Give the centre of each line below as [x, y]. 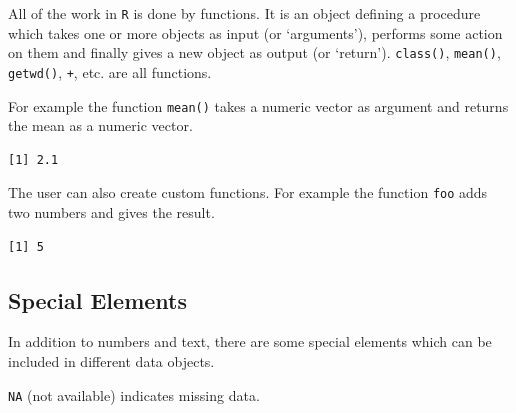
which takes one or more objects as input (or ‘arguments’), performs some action [255, 32]
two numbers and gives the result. [111, 212]
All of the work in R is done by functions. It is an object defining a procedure [244, 13]
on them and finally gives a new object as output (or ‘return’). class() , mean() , [254, 52]
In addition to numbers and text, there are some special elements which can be [250, 341]
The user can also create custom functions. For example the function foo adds [248, 192]
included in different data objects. [111, 361]
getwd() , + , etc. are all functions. [110, 71]
